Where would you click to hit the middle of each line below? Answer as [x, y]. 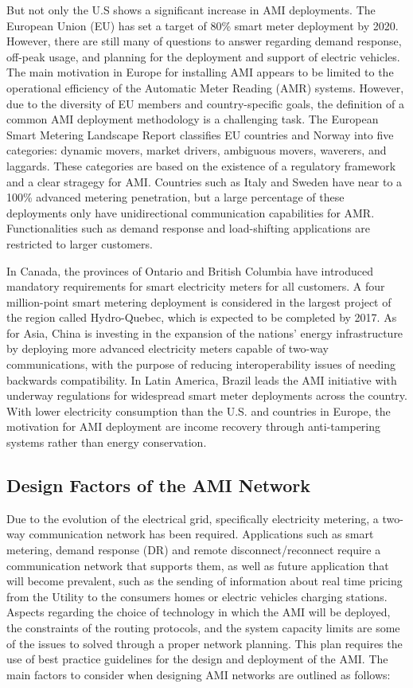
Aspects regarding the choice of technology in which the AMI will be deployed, [199, 612]
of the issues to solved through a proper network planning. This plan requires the [205, 643]
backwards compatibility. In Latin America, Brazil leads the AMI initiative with [202, 379]
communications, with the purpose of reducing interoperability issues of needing [201, 364]
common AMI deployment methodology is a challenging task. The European [193, 119]
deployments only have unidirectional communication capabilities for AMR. [191, 212]
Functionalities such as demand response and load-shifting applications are [189, 228]
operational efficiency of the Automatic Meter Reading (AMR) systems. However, [205, 87]
